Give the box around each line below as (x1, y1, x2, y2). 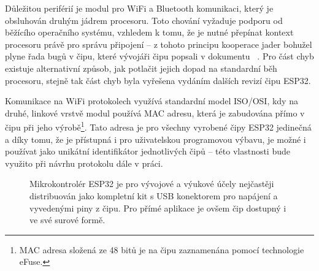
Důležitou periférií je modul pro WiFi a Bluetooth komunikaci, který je (5, 2, 274, 14)
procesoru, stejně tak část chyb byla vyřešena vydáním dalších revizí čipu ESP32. (5, 74, 311, 86)
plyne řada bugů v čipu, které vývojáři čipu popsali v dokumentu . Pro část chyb (5, 50, 314, 63)
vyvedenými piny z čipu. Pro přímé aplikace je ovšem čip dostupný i (29, 201, 286, 214)
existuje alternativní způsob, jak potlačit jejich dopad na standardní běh (5, 61, 277, 74)
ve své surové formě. (29, 213, 106, 226)
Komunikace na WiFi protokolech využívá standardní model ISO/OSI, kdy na (5, 94, 298, 107)
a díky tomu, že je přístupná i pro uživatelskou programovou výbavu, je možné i (5, 132, 306, 145)
